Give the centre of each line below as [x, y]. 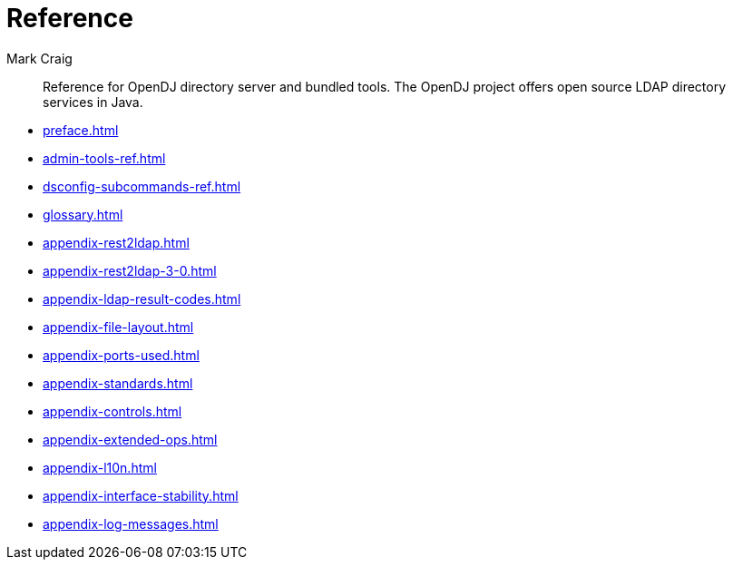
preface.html [81, 130]
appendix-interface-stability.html [141, 495]
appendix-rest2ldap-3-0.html [130, 270]
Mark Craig [39, 58]
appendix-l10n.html [100, 467]
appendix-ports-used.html [121, 355]
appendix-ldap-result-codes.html [142, 298]
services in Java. [93, 102]
